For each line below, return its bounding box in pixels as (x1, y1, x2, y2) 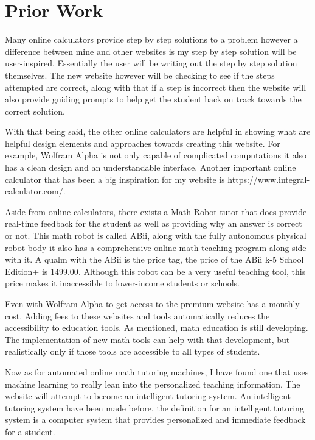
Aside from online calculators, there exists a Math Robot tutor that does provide (5, 205, 307, 218)
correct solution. (5, 104, 65, 117)
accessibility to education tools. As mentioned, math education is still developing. (5, 321, 308, 334)
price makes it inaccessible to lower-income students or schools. (5, 277, 240, 289)
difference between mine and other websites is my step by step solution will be (5, 44, 297, 57)
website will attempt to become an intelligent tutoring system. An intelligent (5, 389, 291, 402)
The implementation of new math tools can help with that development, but (5, 333, 290, 346)
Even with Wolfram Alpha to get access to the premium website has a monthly (5, 297, 300, 310)
